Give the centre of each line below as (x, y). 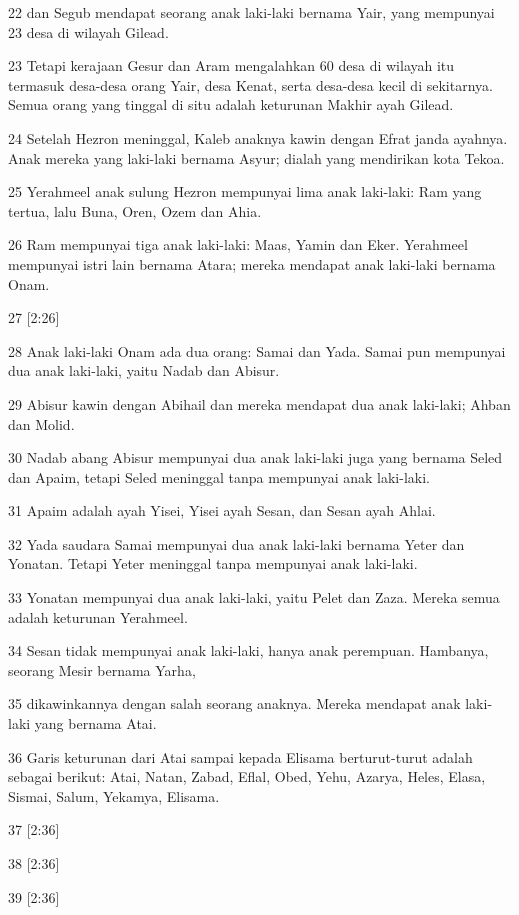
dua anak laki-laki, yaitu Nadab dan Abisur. (144, 370)
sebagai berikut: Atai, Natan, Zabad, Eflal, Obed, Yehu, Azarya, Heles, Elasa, (247, 776)
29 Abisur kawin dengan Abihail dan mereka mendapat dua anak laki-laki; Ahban (259, 403)
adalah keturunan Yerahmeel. (98, 616)
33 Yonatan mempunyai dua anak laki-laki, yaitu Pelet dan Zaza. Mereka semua (254, 597)
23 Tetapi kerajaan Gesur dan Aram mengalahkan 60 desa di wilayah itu (231, 65)
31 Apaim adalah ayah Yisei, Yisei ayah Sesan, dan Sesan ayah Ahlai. (222, 510)
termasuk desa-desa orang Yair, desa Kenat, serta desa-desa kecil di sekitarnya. (250, 84)
